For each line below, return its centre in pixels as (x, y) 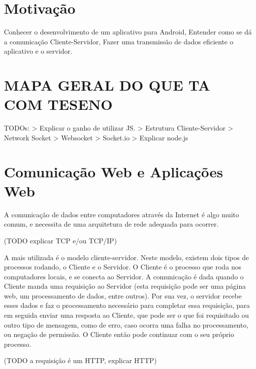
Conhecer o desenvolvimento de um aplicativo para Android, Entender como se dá (128, 32)
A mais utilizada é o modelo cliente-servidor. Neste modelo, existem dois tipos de (127, 257)
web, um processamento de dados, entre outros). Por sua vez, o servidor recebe (123, 295)
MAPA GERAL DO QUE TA (107, 85)
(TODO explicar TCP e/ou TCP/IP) (61, 240)
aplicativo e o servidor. (38, 51)
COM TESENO (58, 104)
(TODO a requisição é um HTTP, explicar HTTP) (80, 360)
